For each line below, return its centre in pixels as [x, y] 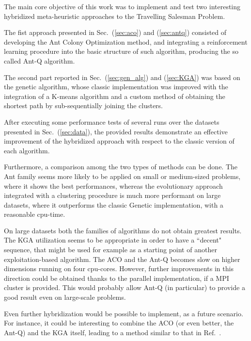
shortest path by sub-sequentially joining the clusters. [84, 106]
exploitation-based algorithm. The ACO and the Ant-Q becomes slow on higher [122, 259]
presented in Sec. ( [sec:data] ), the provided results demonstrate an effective [116, 131]
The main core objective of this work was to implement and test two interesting [122, 6]
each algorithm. [27, 150]
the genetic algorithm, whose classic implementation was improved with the [116, 87]
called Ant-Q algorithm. [39, 60]
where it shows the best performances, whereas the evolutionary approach [113, 186]
